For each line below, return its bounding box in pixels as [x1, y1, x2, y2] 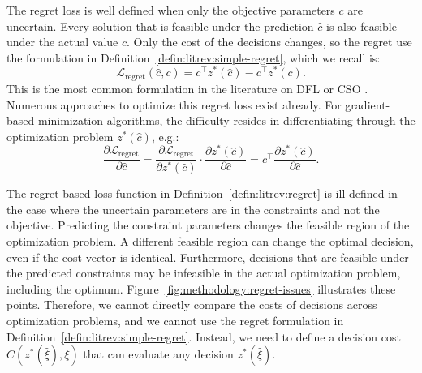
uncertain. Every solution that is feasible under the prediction [6, 17, 314, 34]
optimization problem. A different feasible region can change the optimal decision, [6, 233, 414, 250]
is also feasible [326, 17, 397, 34]
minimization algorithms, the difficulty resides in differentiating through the [37, 112, 416, 129]
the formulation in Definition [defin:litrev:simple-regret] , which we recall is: [6, 49, 381, 66]
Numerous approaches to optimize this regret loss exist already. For [6, 96, 342, 113]
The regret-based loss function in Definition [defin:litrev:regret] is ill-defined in [6, 185, 398, 202]
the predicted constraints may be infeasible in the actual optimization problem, [6, 264, 401, 281]
